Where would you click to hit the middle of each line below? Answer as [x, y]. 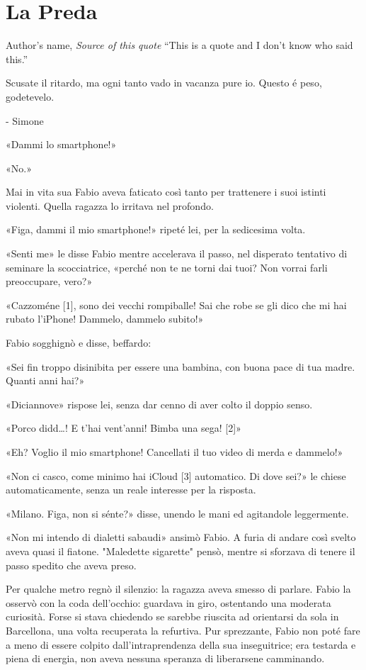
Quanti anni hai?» [45, 380]
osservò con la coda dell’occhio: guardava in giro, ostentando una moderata [168, 602]
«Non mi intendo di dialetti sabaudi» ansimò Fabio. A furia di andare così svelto [181, 537]
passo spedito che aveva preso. [71, 565]
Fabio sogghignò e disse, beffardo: [79, 343]
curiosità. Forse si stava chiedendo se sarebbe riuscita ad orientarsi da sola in [172, 616]
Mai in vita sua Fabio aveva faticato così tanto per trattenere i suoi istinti [166, 192]
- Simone [25, 120]
